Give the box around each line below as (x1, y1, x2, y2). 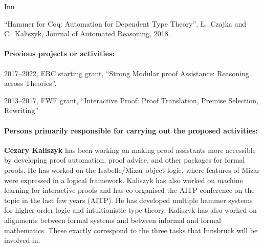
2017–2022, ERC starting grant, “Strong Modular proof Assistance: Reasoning (4, 68, 249, 78)
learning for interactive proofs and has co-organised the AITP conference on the (4, 185, 255, 195)
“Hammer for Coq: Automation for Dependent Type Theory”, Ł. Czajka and (4, 18, 247, 29)
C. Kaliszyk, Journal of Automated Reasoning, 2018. (4, 28, 170, 39)
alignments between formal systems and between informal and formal (4, 214, 221, 225)
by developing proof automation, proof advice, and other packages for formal (4, 154, 245, 165)
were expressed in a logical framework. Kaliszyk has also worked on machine (4, 174, 243, 185)
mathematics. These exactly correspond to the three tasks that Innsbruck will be (4, 224, 258, 235)
